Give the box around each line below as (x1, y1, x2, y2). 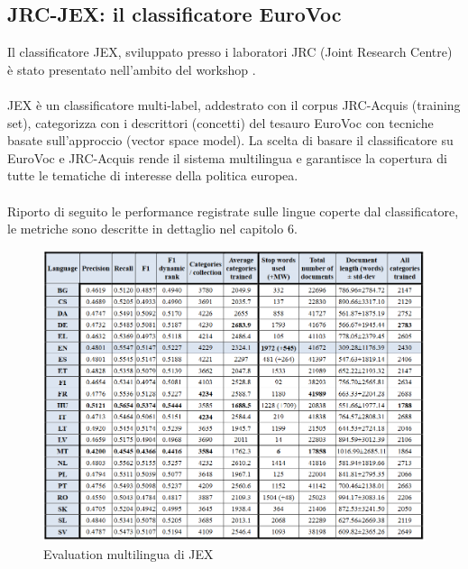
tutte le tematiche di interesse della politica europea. (7, 166, 298, 185)
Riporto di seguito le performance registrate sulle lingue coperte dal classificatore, (7, 201, 459, 220)
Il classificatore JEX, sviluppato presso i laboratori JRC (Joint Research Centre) (7, 42, 453, 61)
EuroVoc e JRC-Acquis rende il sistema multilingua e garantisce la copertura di (7, 148, 447, 167)
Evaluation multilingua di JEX (43, 544, 214, 563)
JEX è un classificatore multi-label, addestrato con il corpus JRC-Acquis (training (7, 95, 461, 114)
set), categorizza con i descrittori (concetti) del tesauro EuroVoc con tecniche (7, 113, 434, 132)
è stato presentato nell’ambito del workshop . (7, 60, 256, 78)
